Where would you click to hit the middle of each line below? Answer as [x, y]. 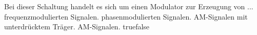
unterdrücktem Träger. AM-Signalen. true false [77, 27]
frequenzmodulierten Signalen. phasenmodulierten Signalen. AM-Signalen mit [126, 16]
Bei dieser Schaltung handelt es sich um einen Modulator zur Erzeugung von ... [129, 6]
